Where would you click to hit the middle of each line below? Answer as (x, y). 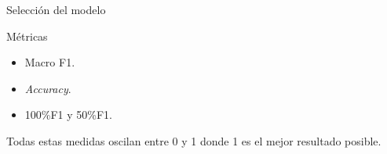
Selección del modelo (56, 9)
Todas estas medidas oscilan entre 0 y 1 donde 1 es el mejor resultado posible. (194, 140)
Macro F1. (50, 62)
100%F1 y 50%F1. (69, 115)
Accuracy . (48, 88)
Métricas (27, 36)
